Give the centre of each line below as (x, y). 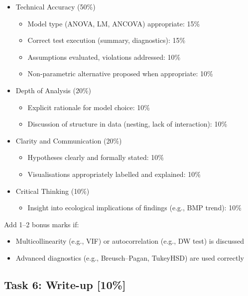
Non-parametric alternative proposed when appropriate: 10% (120, 74)
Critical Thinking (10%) (53, 191)
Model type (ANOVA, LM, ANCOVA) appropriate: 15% (114, 23)
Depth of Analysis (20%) (54, 90)
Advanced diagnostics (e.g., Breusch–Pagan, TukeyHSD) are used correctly (130, 257)
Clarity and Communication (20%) (69, 140)
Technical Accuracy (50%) (56, 6)
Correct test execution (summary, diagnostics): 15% (107, 40)
